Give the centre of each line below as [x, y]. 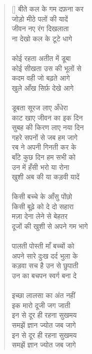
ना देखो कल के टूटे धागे [42, 38]
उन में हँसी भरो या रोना [40, 167]
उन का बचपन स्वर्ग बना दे [44, 276]
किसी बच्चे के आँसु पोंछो [42, 196]
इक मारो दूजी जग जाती [41, 305]
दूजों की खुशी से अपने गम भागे [50, 226]
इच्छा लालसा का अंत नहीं [43, 295]
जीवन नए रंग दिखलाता [40, 28]
